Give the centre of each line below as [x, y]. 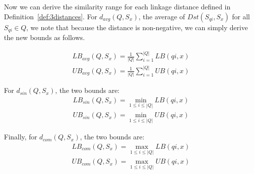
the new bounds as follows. [44, 37]
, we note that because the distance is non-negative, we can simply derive [137, 27]
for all [241, 16]
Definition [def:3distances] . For [51, 16]
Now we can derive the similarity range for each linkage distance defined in [117, 6]
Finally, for [21, 137]
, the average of [162, 16]
